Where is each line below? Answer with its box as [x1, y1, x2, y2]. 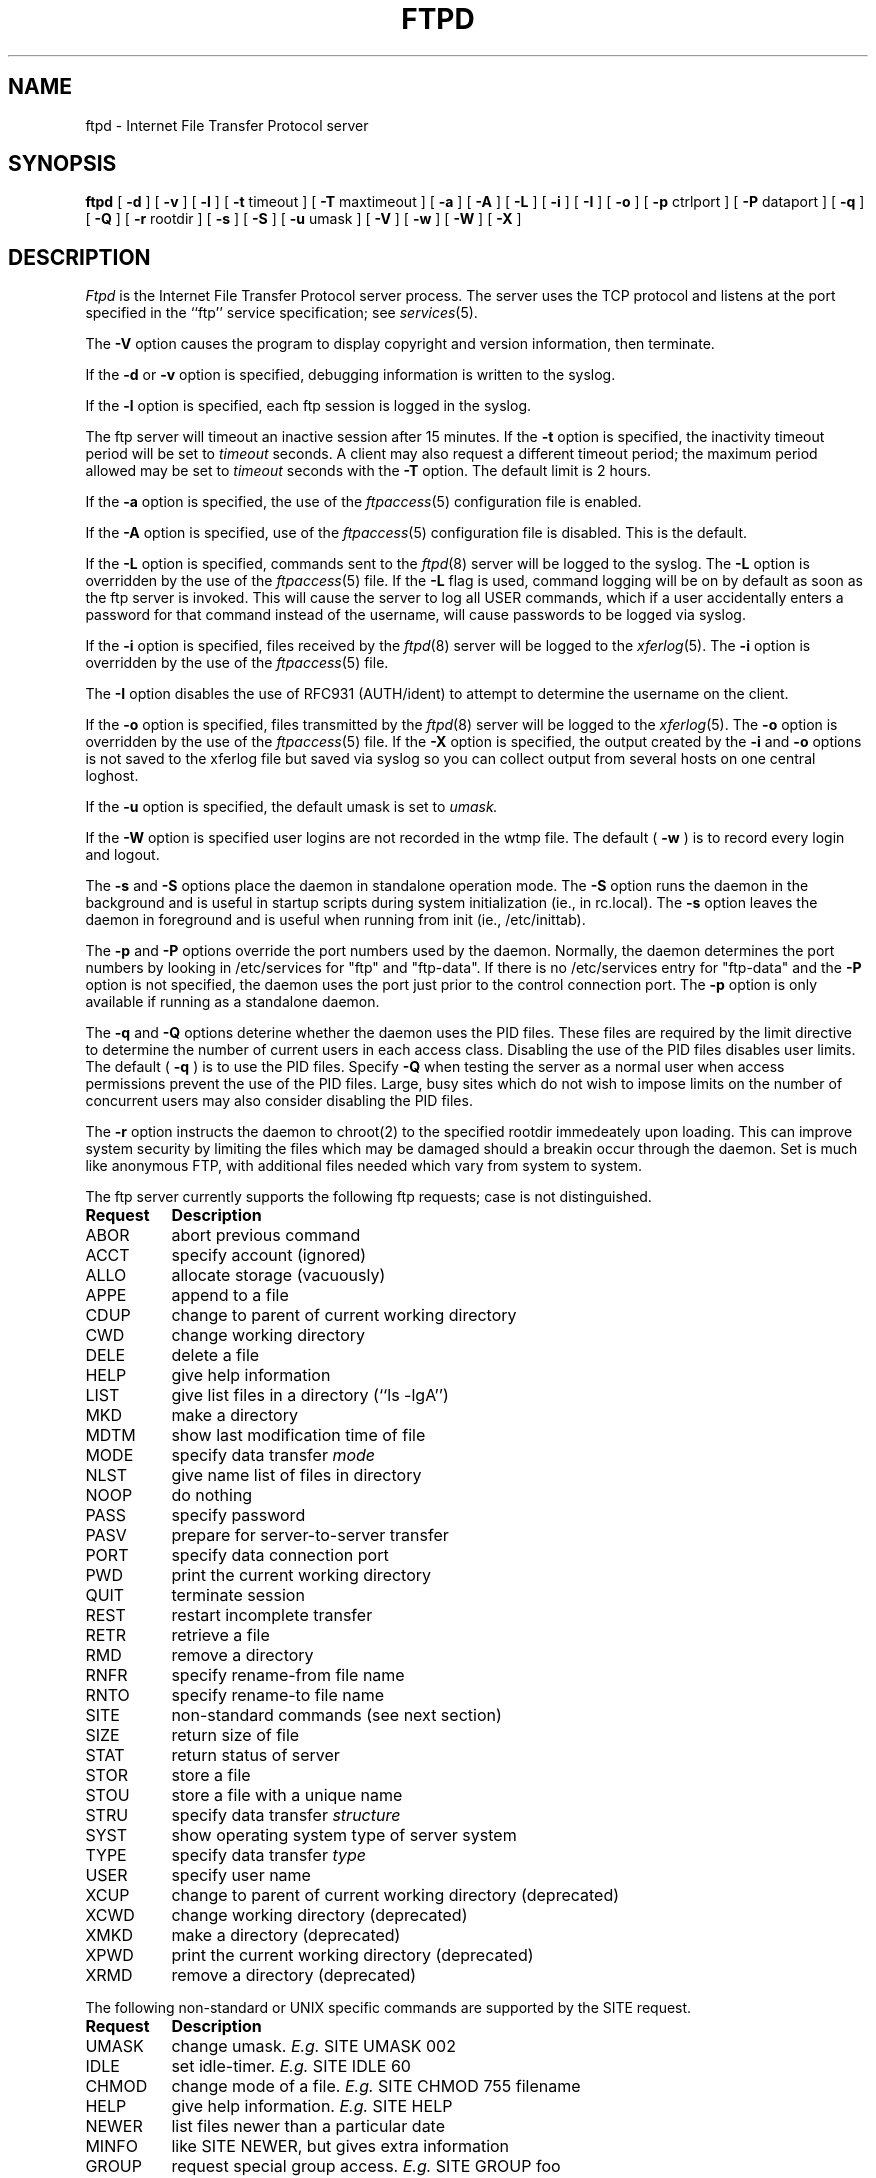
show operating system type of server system [171, 1825, 517, 1846]
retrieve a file [171, 1625, 270, 1646]
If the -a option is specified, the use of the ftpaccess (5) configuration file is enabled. [85, 493, 642, 511]
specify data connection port [171, 1545, 389, 1566]
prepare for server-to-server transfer [171, 1525, 449, 1546]
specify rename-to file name [171, 1685, 385, 1706]
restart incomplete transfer [171, 1605, 373, 1626]
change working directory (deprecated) [171, 1905, 468, 1926]
